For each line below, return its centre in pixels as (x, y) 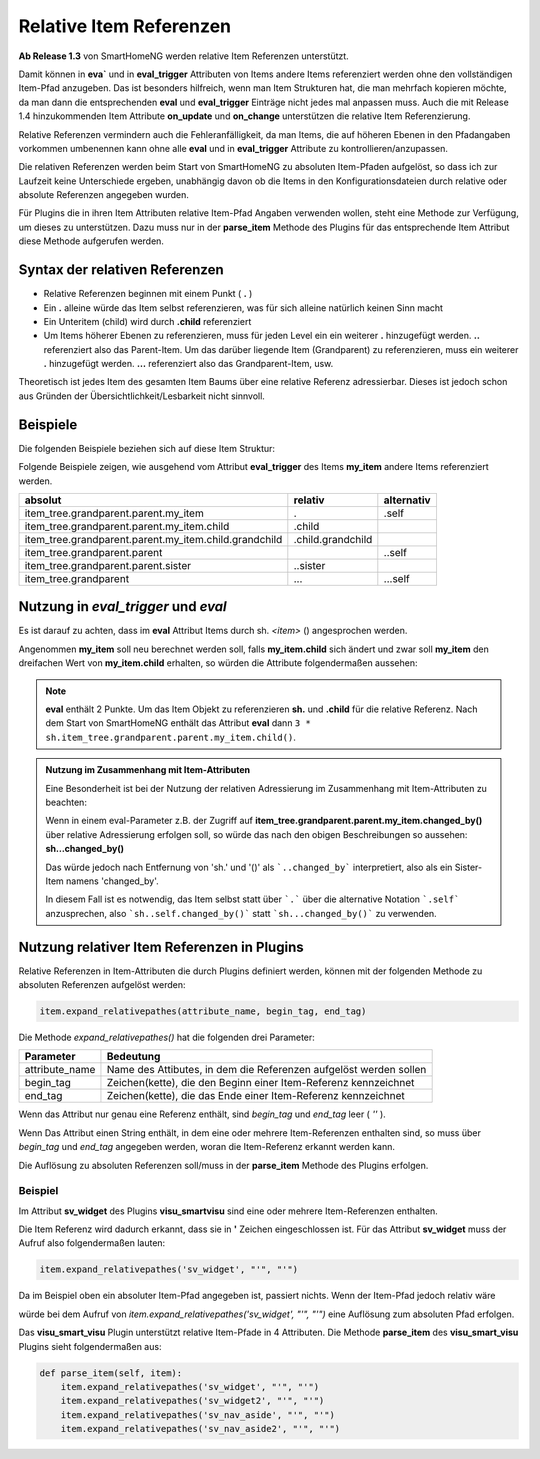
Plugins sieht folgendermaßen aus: (90, 1346)
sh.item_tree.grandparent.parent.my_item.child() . (171, 737)
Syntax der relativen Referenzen (121, 270)
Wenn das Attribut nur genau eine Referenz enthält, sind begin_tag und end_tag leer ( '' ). (202, 1114)
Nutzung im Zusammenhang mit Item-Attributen (147, 770)
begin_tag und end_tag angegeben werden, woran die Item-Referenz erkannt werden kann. (206, 1147)
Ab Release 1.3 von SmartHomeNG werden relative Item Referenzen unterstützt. (183, 56)
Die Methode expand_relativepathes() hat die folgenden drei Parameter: (166, 1037)
